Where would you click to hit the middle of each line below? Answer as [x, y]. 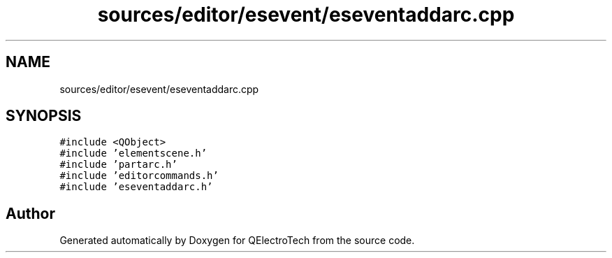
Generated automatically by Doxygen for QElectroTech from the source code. [237, 241]
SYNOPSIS [44, 116]
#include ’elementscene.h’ [133, 153]
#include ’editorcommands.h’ [139, 176]
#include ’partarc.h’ [118, 165]
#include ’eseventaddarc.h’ [136, 187]
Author [30, 213]
